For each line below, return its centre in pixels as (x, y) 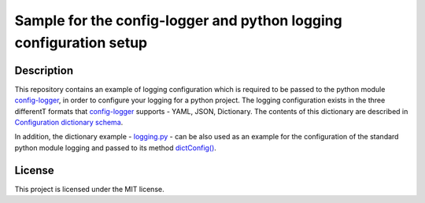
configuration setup (81, 42)
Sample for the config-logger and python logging (178, 20)
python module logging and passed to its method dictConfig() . (115, 148)
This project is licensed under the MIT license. (89, 189)
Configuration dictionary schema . (69, 123)
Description (44, 70)
